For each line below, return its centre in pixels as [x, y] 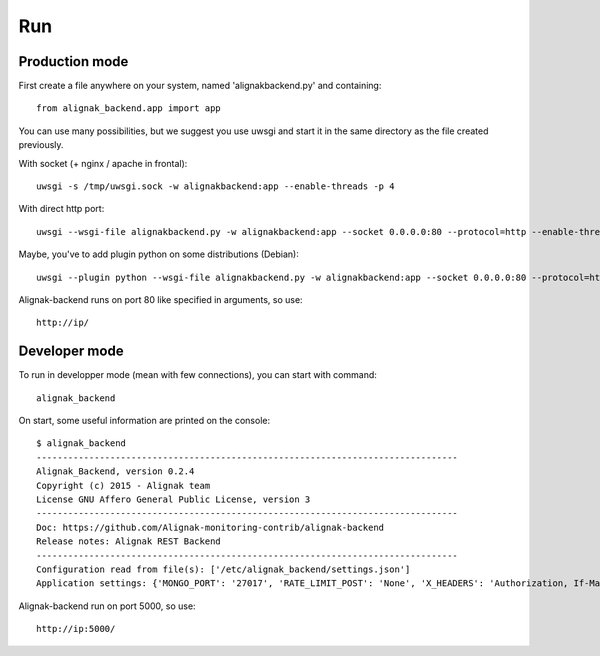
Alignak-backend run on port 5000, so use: [107, 606]
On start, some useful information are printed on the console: [144, 421]
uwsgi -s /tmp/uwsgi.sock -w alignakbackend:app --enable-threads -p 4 [215, 186]
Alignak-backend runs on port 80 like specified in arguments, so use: [161, 299]
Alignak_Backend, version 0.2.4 [115, 471]
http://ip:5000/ [76, 629]
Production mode [73, 61]
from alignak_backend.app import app [129, 108]
